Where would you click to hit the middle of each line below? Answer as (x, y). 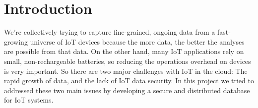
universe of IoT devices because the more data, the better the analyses (137, 41)
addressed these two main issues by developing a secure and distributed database (127, 90)
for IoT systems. (29, 100)
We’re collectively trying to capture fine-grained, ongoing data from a (110, 32)
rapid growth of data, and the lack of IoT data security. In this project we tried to (129, 81)
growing (16, 41)
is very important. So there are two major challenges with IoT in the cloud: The (126, 71)
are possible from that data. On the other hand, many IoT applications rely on (124, 51)
